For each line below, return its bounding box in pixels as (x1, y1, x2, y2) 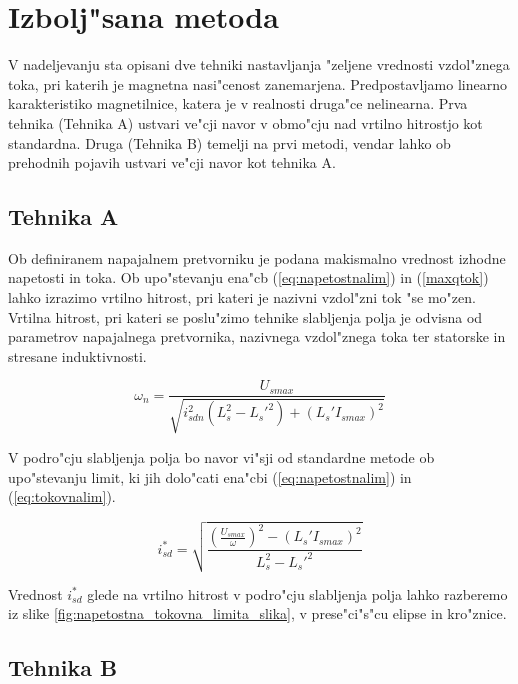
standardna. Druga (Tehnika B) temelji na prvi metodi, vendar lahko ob (8, 132, 451, 153)
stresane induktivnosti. (8, 345, 147, 366)
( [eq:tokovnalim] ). (8, 486, 116, 507)
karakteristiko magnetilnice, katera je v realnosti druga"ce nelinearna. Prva (8, 93, 468, 114)
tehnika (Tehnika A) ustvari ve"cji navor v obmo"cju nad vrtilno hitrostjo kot (8, 112, 483, 133)
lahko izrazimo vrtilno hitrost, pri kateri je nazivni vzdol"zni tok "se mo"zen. (8, 287, 476, 308)
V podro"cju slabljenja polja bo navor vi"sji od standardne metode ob (8, 446, 435, 467)
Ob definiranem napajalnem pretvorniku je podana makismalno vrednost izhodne (8, 247, 506, 268)
